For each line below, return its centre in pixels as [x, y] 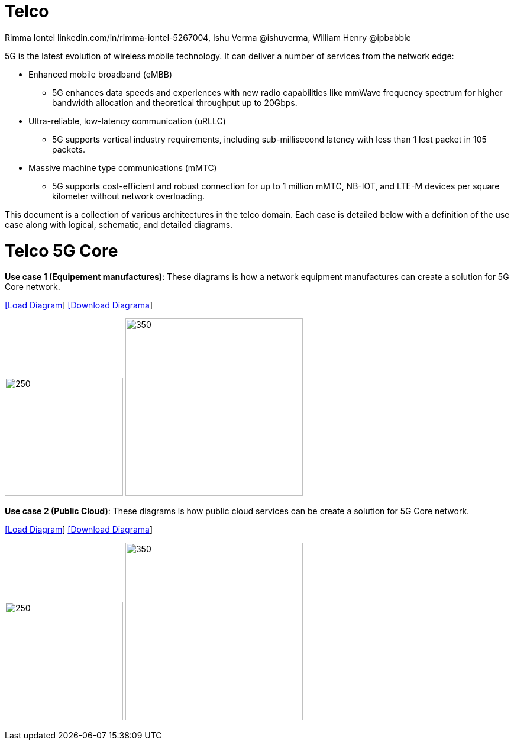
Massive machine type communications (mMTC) [123, 167]
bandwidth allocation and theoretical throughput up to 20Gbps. [175, 102]
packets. [69, 149]
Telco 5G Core [62, 251]
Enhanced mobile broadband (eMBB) [100, 74]
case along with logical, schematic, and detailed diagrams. [119, 224]
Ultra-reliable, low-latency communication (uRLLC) [127, 121]
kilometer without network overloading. [128, 196]
